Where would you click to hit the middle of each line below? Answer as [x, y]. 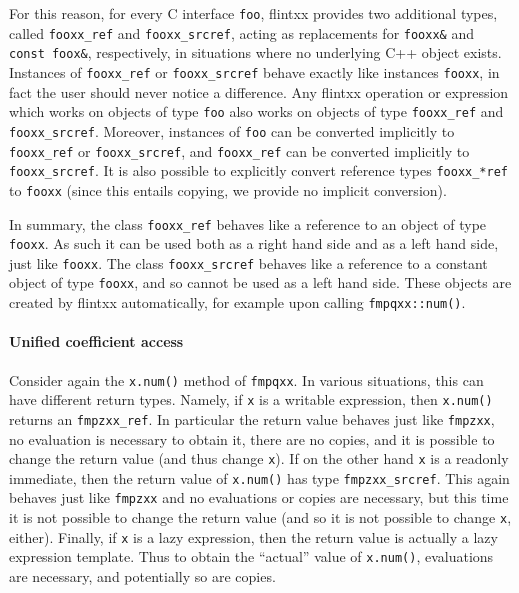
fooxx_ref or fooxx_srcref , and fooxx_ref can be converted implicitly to [239, 150]
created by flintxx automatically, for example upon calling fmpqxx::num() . [237, 302]
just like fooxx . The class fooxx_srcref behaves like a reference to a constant [248, 262]
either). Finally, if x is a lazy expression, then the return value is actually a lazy [253, 536]
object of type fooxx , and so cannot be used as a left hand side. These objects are [260, 282]
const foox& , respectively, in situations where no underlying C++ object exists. [255, 52]
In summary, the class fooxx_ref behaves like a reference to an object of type [248, 223]
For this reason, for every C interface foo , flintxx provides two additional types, [253, 13]
